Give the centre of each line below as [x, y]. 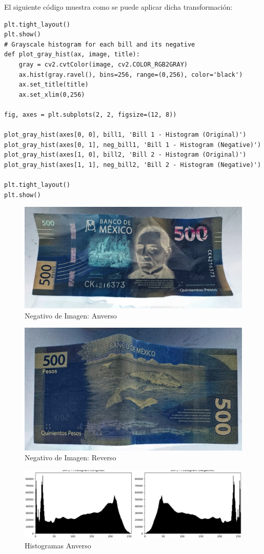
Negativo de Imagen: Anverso [71, 315]
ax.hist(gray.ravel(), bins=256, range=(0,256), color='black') [131, 74]
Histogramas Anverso [58, 545]
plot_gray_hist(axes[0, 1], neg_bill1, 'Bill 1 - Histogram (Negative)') [133, 145]
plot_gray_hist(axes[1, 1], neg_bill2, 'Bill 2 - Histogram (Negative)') [133, 165]
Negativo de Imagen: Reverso [70, 457]
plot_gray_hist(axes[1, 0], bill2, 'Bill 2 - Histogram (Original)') [125, 155]
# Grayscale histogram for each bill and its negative [100, 44]
